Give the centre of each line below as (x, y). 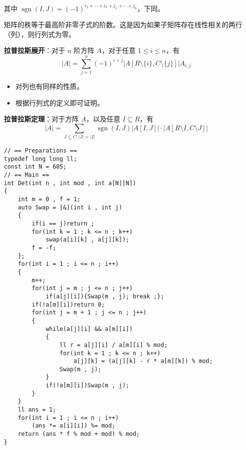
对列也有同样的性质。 (49, 86)
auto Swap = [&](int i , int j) (70, 207)
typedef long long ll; (41, 159)
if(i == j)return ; (63, 224)
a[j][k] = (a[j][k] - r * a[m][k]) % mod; (143, 361)
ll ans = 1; (37, 410)
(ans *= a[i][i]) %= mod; (74, 426)
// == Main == (27, 175)
